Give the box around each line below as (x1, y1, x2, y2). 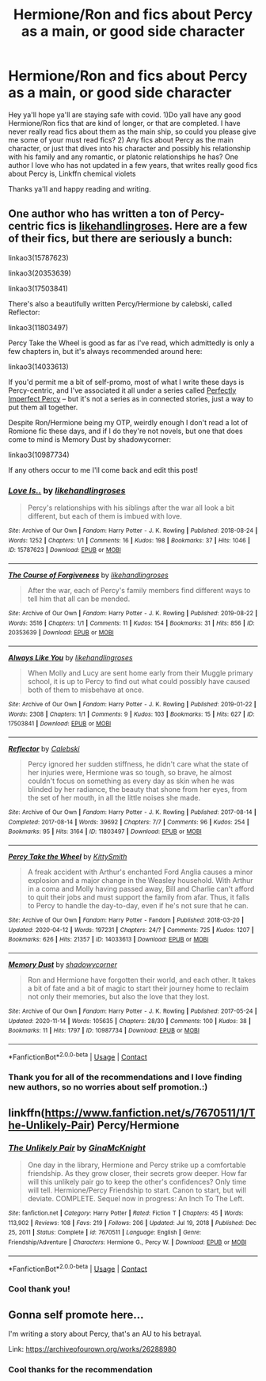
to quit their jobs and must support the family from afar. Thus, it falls (27, 892, 250, 902)
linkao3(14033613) (8, 362, 69, 371)
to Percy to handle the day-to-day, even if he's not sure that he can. (27, 900, 249, 910)
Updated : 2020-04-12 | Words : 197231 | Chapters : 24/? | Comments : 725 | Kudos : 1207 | (8, 926, 255, 934)
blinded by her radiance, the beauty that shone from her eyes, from (27, 784, 248, 793)
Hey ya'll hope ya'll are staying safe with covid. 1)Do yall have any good (8, 109, 241, 120)
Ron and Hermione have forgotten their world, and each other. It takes (27, 975, 256, 984)
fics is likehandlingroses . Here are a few (46, 219, 248, 233)
